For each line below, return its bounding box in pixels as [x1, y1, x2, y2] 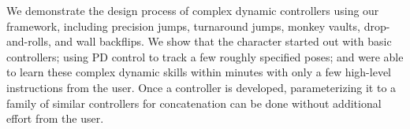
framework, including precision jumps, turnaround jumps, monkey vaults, [6, 17, 360, 34]
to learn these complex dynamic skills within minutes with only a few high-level [6, 64, 391, 80]
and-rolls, [6, 33, 51, 50]
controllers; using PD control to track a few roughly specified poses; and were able [6, 48, 404, 64]
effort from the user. [6, 110, 104, 127]
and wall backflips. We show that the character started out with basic [54, 33, 392, 50]
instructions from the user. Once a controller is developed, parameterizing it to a [6, 79, 397, 95]
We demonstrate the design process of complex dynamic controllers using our [6, 2, 379, 18]
